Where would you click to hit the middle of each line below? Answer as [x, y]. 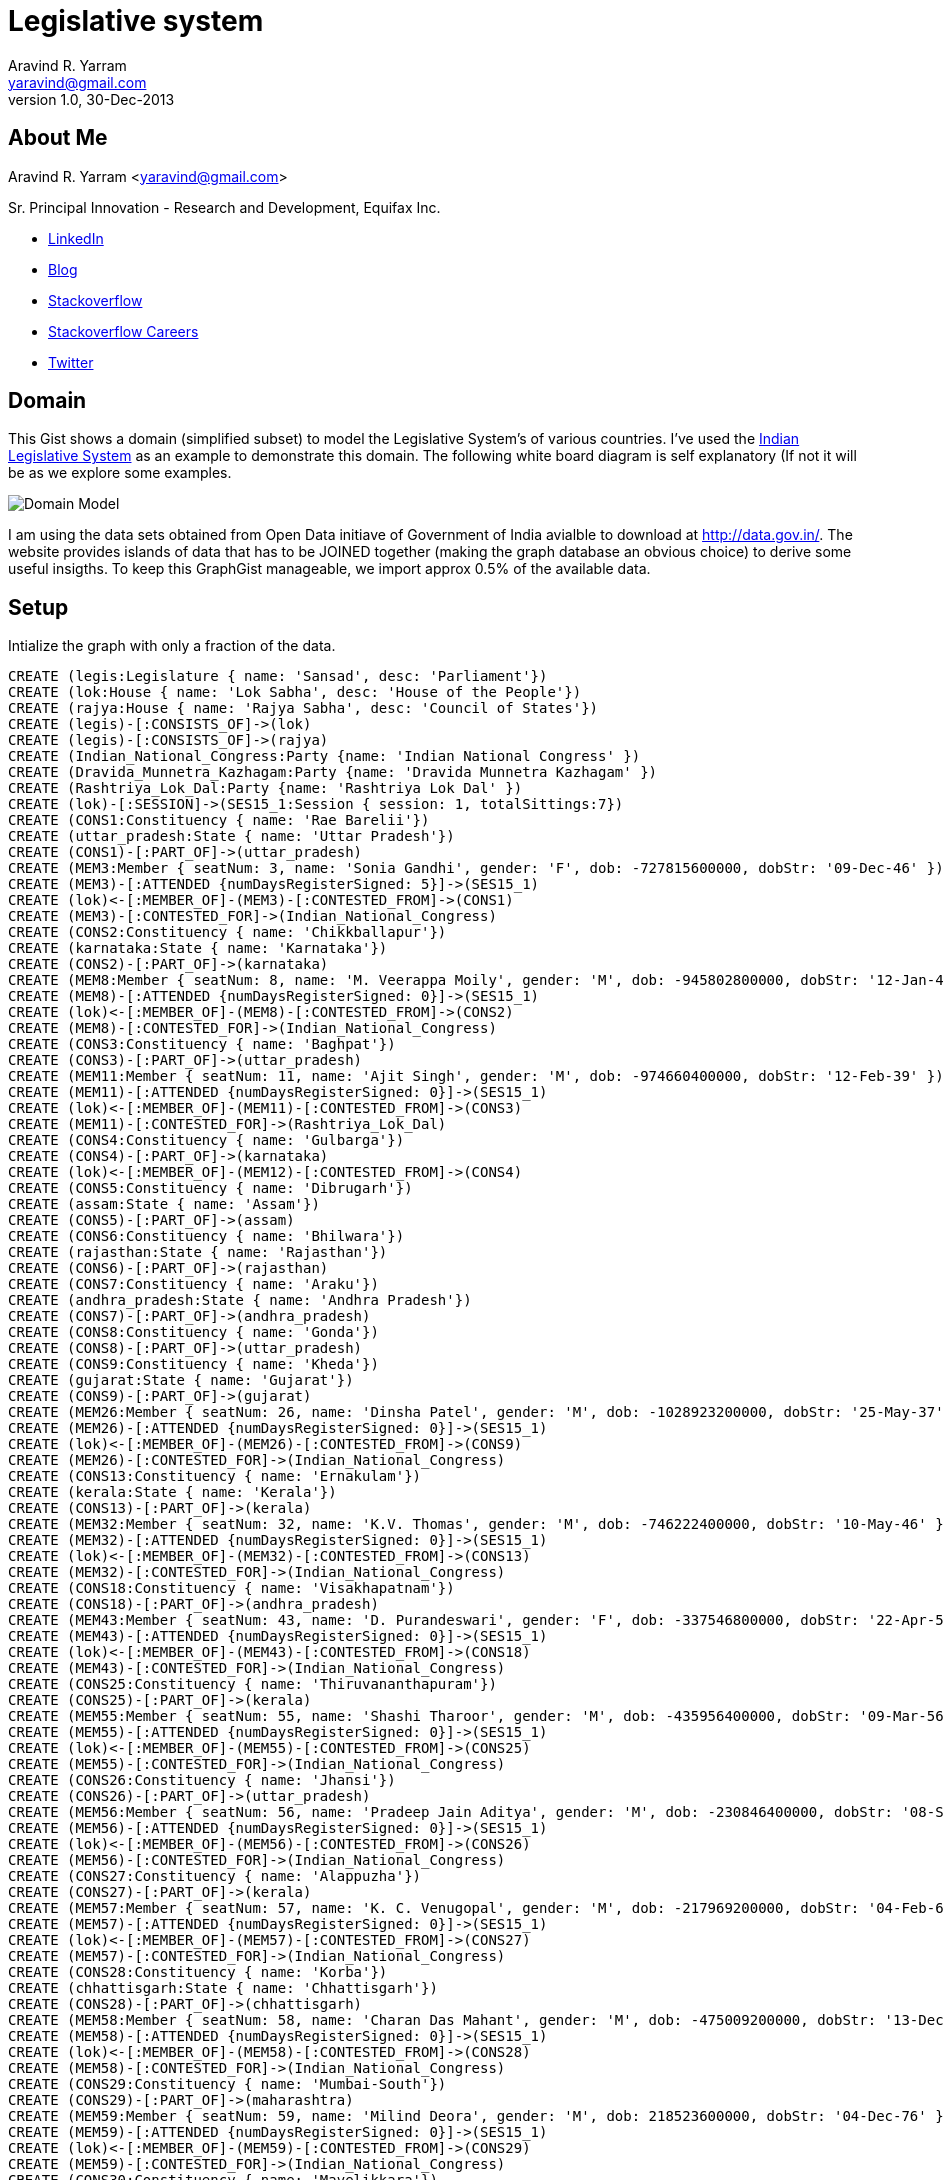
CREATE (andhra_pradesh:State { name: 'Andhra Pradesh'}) [240, 1300]
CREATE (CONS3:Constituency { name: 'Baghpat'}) [202, 1044]
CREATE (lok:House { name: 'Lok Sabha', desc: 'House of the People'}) [295, 692]
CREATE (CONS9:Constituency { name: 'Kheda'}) [193, 1364]
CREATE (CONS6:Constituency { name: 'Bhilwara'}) [206, 1236]
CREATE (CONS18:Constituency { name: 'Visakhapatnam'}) [231, 1588]
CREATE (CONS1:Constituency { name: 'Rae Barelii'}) [219, 820]
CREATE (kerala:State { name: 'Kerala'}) [172, 1492]
